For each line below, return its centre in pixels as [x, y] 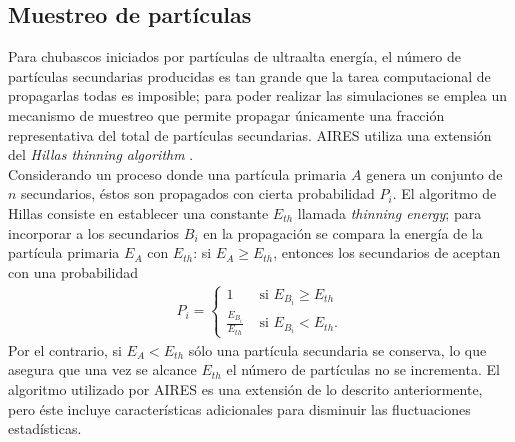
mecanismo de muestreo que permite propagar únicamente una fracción [226, 114]
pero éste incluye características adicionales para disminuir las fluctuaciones [239, 408]
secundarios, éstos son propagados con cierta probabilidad [198, 193]
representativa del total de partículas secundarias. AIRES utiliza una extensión [250, 134]
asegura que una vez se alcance [102, 369]
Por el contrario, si [65, 349]
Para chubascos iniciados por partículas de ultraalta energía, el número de [235, 56]
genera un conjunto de [434, 173]
